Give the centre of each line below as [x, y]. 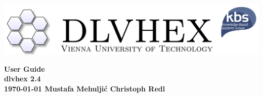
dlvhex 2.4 [23, 79]
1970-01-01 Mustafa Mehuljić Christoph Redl [85, 88]
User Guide [25, 68]
